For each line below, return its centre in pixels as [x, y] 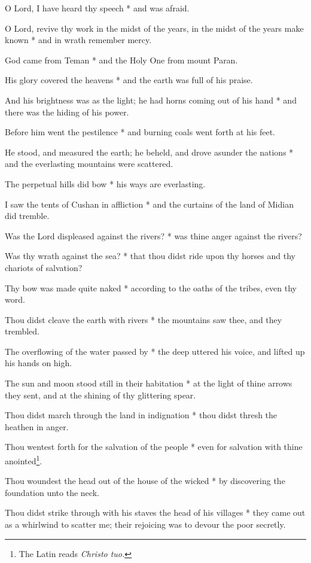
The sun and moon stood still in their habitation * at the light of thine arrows [149, 383]
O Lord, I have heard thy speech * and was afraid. [97, 8]
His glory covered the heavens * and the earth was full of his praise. [129, 80]
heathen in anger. [37, 426]
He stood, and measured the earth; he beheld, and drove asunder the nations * [149, 152]
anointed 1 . [24, 460]
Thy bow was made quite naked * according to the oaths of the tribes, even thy [151, 287]
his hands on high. [39, 363]
